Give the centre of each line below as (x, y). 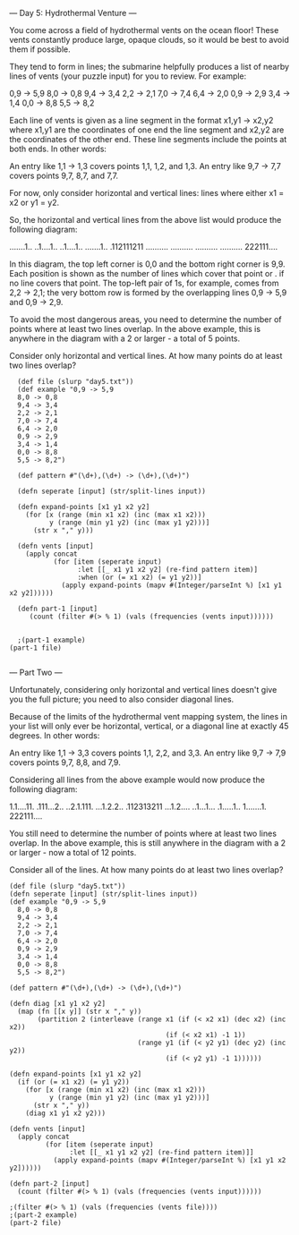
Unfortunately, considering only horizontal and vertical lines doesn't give (143, 690)
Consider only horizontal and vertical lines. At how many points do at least (146, 356)
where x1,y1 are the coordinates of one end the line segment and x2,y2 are (147, 130)
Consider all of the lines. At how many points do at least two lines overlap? (146, 870)
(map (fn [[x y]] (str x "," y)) (80, 1011)
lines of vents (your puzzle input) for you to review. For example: (128, 76)
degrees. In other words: (55, 736)
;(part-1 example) (52, 640)
